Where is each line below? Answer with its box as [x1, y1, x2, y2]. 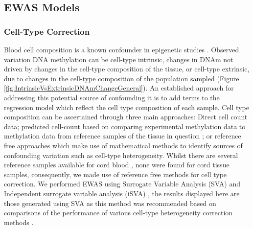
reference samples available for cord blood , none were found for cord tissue [4, 160, 230, 170]
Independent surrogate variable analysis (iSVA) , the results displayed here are [4, 188, 240, 198]
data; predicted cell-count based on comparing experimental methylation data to [4, 121, 246, 131]
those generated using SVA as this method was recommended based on [4, 198, 216, 208]
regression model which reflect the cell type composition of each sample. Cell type [4, 102, 249, 112]
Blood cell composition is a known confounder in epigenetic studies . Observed [4, 45, 239, 54]
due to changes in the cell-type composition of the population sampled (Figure [4, 73, 239, 83]
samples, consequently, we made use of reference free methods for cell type [4, 169, 227, 179]
